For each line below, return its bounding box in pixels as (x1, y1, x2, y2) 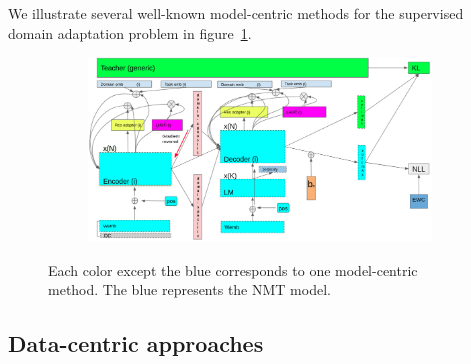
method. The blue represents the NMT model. (48, 279, 331, 300)
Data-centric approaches (8, 328, 264, 359)
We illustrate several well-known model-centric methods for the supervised (8, 3, 464, 23)
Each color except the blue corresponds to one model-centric (48, 259, 418, 280)
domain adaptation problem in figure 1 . (8, 22, 252, 43)
